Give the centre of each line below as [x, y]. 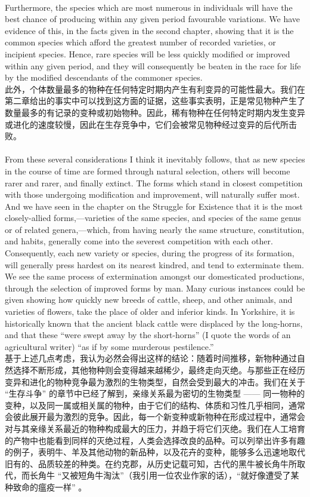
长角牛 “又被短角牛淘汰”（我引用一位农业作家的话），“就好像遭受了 [160, 475]
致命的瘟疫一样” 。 [50, 487]
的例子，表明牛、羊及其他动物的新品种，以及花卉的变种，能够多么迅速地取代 [155, 452]
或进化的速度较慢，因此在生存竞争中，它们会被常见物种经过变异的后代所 [147, 124]
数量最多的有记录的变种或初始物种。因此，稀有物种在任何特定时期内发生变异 [155, 112]
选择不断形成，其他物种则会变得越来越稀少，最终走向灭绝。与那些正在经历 [159, 370]
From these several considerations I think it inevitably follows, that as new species [155, 159]
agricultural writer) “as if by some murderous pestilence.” [109, 346]
